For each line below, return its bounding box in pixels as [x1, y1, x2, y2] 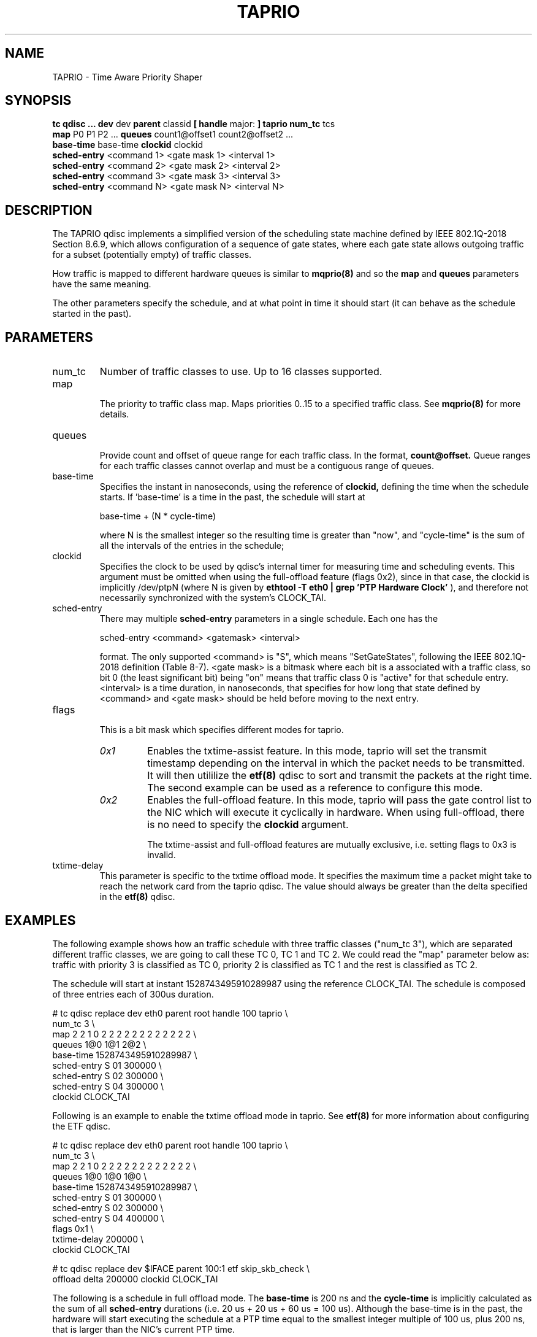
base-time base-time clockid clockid [52, 139, 204, 150]
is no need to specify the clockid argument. [147, 818, 349, 831]
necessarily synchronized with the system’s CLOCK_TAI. [99, 592, 326, 603]
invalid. [147, 850, 176, 861]
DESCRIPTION [5, 202, 93, 218]
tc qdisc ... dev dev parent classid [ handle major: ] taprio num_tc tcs [52, 118, 335, 130]
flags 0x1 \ [52, 1223, 94, 1234]
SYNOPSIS [5, 93, 72, 109]
